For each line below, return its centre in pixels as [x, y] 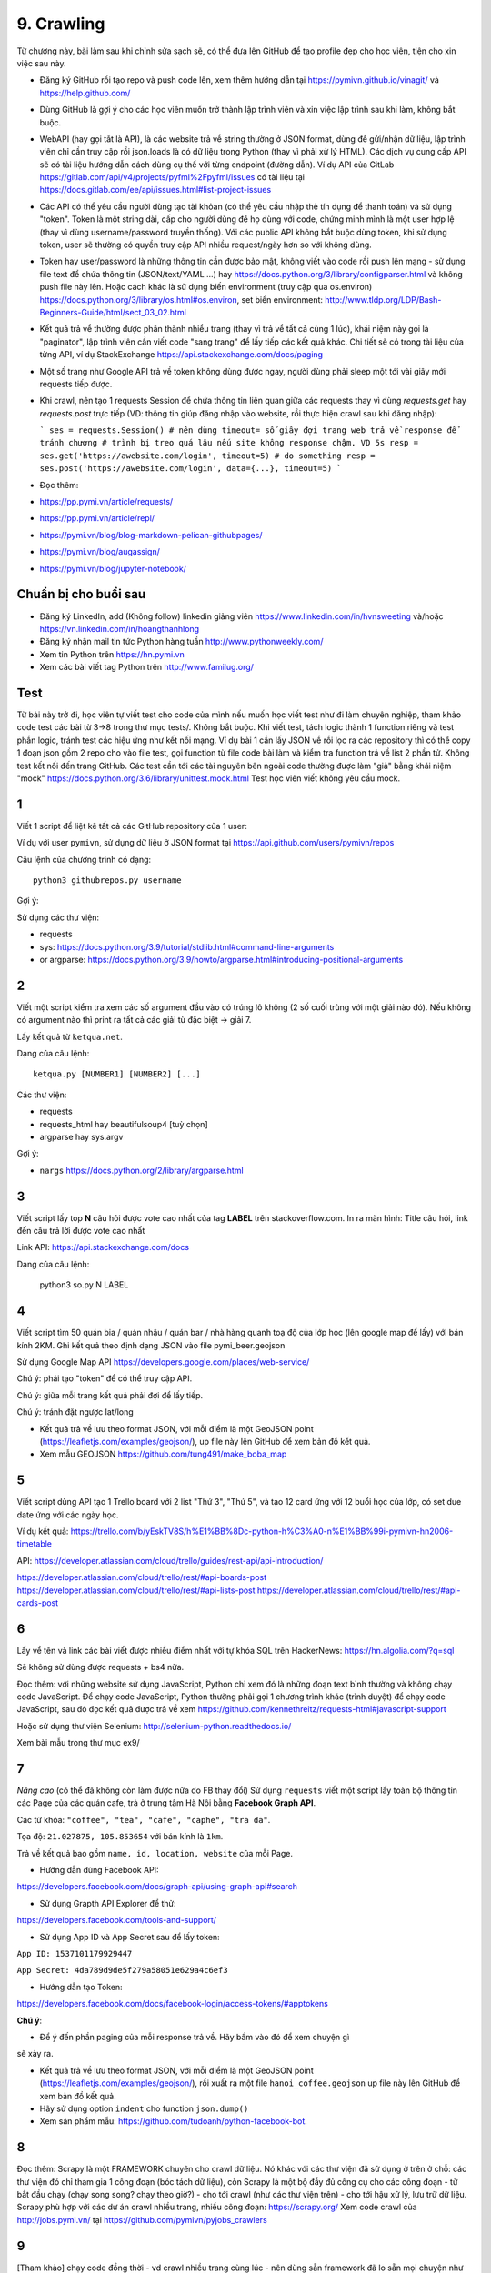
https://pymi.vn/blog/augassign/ [100, 552]
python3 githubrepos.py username [107, 881]
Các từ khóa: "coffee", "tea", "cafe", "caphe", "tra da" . [144, 1819]
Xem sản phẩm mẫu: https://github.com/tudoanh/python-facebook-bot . [174, 2121]
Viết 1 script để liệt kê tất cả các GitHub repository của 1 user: [132, 826]
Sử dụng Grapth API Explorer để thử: [108, 1903]
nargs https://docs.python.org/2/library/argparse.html [142, 1170]
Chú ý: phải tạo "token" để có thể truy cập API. [105, 1378]
